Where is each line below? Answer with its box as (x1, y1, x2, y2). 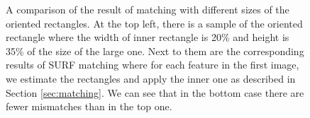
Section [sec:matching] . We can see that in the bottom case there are (6, 85, 304, 100)
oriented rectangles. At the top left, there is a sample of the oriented (6, 16, 303, 30)
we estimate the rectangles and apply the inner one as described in (6, 71, 296, 85)
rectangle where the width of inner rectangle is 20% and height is (6, 30, 289, 45)
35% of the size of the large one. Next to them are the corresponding (6, 43, 304, 58)
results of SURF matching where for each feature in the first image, (6, 57, 299, 72)
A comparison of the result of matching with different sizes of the (6, 2, 289, 16)
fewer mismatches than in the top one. (6, 99, 172, 114)
